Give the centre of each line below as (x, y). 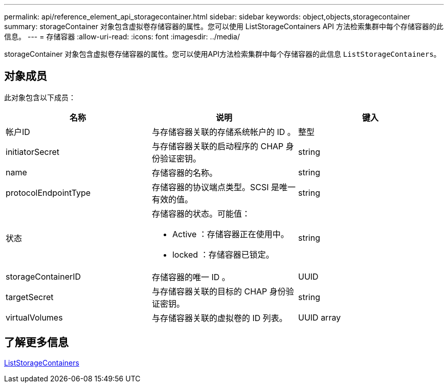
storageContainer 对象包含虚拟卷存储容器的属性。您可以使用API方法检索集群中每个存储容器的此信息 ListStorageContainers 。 (222, 54)
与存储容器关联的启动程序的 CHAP (218, 146)
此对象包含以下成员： (40, 97)
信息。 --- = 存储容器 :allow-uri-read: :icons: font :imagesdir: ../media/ (122, 37)
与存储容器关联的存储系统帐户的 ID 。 (223, 132)
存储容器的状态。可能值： (201, 213)
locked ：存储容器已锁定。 (223, 254)
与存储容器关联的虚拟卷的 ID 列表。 (219, 318)
